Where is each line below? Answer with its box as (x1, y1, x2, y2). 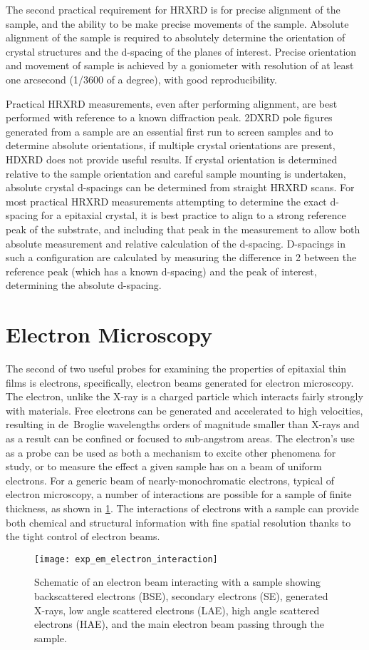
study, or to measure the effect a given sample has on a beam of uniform (6, 459, 322, 474)
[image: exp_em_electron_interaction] (34, 554, 218, 564)
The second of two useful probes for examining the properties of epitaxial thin (6, 361, 347, 375)
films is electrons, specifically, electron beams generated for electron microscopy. (6, 375, 354, 390)
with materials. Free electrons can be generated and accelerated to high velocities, (6, 402, 363, 417)
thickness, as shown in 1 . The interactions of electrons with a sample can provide (6, 500, 359, 515)
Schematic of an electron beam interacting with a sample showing (34, 574, 321, 589)
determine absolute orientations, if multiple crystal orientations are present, (6, 138, 336, 153)
